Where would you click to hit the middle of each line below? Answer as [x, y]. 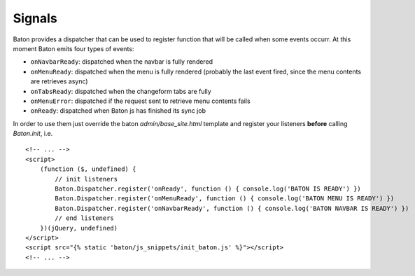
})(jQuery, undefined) [79, 228]
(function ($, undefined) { [88, 169]
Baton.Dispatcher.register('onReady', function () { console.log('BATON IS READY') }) [208, 189]
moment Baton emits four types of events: [73, 48]
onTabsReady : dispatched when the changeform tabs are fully [121, 91]
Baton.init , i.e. [33, 134]
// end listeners [85, 218]
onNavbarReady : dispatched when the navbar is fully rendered [122, 62]
